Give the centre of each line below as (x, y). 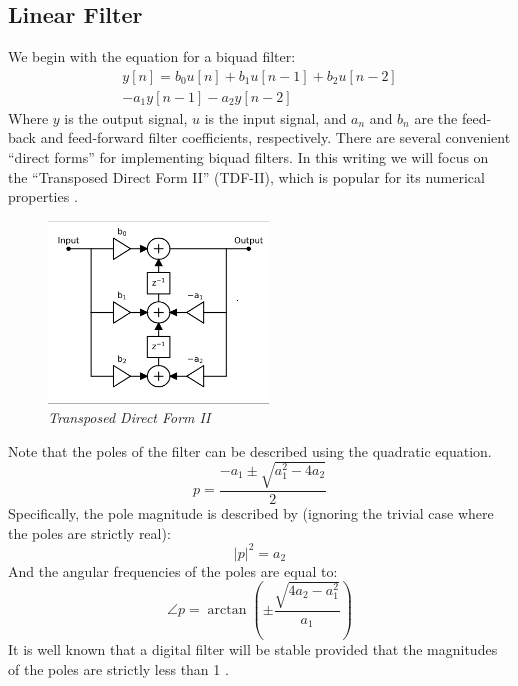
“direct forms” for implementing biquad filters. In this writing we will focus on (248, 157)
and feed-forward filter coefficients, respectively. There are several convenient (275, 137)
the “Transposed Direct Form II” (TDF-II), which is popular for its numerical (246, 176)
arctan (227, 610)
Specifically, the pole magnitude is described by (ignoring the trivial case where (251, 512)
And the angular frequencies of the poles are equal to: (173, 570)
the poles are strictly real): (89, 532)
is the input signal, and (275, 117)
